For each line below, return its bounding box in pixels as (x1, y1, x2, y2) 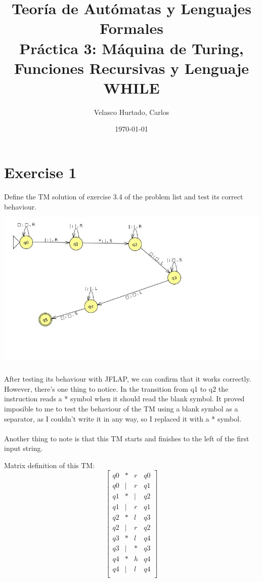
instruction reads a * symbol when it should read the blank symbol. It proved (4, 393, 245, 404)
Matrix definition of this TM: (4, 460, 95, 470)
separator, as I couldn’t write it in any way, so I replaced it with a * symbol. (4, 413, 242, 424)
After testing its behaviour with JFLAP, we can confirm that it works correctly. (4, 373, 251, 384)
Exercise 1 (4, 162, 77, 183)
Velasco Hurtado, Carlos (94, 106, 169, 117)
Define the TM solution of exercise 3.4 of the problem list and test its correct (4, 191, 243, 201)
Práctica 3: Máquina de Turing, (19, 37, 244, 58)
